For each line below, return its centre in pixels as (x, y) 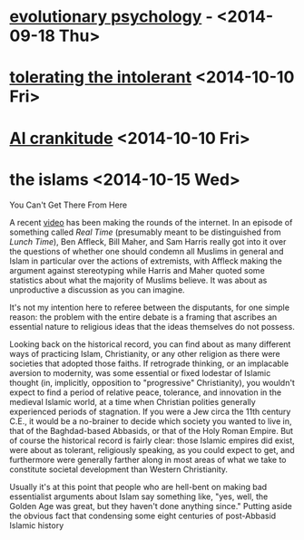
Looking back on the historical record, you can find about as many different (150, 344)
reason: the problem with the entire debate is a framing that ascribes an (143, 317)
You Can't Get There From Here (69, 205)
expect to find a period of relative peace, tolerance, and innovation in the (146, 392)
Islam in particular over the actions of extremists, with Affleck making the (146, 261)
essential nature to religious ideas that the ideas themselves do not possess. (152, 326)
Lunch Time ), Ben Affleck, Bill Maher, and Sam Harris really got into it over (148, 241)
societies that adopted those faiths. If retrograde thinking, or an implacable (149, 363)
